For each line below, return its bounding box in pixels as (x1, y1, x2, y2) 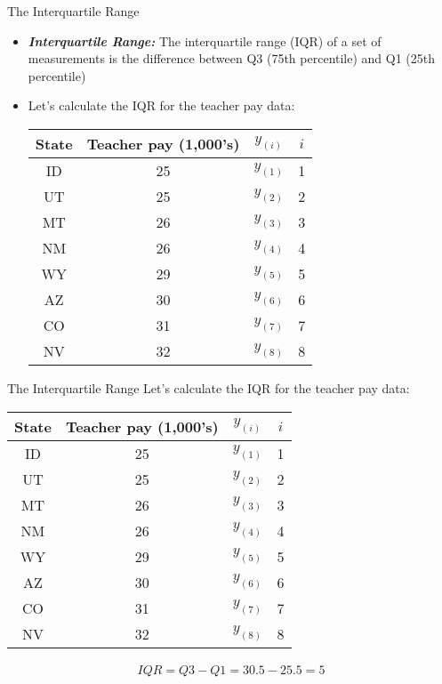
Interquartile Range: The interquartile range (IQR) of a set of (28, 31, 382, 50)
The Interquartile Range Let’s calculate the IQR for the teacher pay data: (7, 378, 410, 397)
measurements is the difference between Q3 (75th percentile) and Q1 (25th (28, 49, 436, 68)
